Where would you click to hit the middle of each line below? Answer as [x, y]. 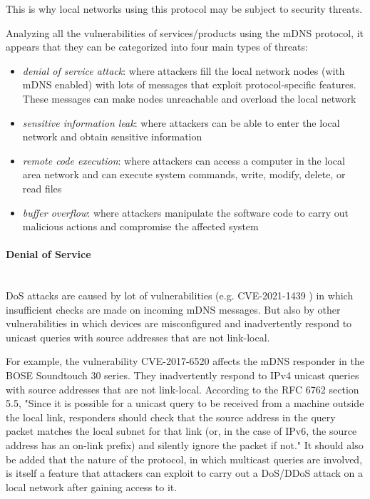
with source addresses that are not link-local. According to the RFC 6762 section [183, 389]
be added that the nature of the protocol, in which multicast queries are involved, [184, 459]
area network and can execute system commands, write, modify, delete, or [184, 174]
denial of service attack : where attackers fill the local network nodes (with [184, 70]
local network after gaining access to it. [92, 487]
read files [42, 188]
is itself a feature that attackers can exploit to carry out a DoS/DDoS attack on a [185, 473]
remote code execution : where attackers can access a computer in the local [184, 160]
